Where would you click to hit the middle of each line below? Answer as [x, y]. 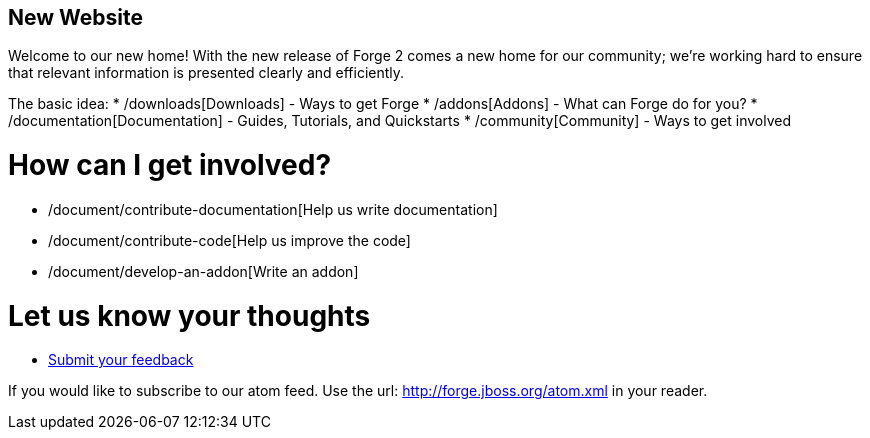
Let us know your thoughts [189, 315]
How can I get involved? [170, 165]
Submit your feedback [121, 360]
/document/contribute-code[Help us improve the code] [229, 240]
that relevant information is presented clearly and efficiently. [206, 73]
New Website [75, 17]
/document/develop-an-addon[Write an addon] [203, 271]
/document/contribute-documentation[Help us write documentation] [273, 209]
